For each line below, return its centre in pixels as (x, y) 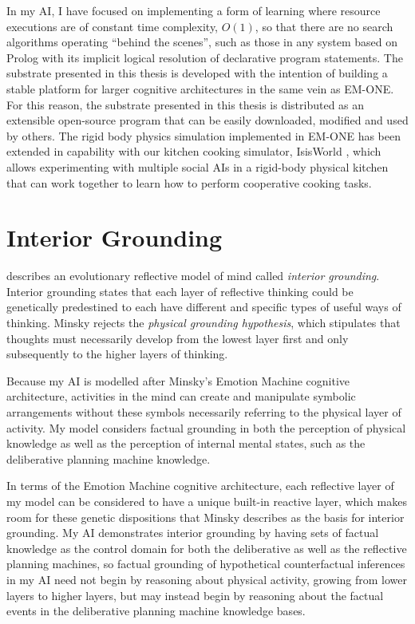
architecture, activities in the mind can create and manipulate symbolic (181, 396)
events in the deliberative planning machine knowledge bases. (156, 611)
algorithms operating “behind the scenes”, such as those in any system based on (202, 42)
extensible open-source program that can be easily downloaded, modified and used (207, 120)
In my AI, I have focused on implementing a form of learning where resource (194, 10)
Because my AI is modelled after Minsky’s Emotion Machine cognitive (178, 380)
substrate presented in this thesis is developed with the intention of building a (197, 73)
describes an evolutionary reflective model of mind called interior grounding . (193, 276)
